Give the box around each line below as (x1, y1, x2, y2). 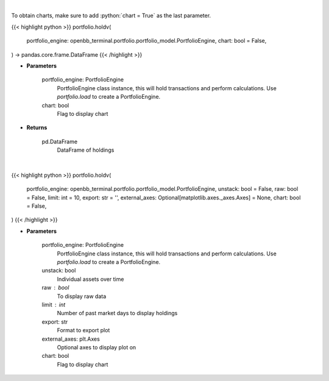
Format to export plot (57, 327, 110, 334)
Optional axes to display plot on (57, 343, 136, 351)
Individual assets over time (57, 275, 124, 283)
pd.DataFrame (41, 138, 78, 145)
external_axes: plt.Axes (41, 335, 100, 343)
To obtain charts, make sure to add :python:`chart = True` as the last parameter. (11, 12, 211, 20)
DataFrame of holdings (57, 146, 115, 154)
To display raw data (57, 293, 107, 300)
